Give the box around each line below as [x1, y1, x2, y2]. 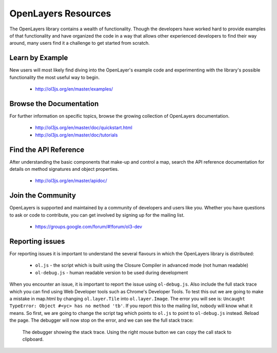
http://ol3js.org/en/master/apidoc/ [35, 178, 107, 184]
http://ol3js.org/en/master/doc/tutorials [35, 132, 118, 138]
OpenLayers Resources [9, 8, 111, 19]
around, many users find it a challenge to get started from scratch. [9, 40, 150, 46]
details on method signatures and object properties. [9, 166, 119, 172]
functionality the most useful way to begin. [9, 74, 100, 80]
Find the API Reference [9, 145, 85, 154]
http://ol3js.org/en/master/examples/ [35, 86, 113, 92]
